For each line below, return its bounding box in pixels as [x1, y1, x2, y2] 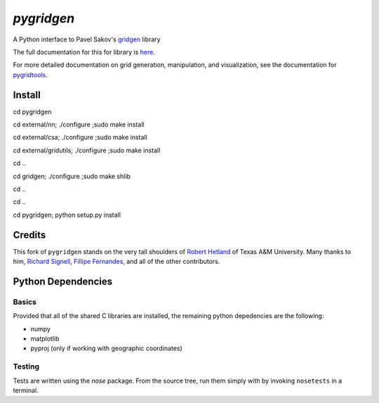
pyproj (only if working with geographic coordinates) [30, 344, 182, 352]
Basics [13, 297, 36, 307]
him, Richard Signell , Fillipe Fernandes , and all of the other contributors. [13, 257, 220, 266]
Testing [13, 362, 40, 371]
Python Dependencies [13, 275, 112, 287]
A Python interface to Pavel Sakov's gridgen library [13, 35, 161, 44]
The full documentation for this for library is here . [13, 48, 156, 56]
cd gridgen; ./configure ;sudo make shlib [13, 172, 131, 180]
